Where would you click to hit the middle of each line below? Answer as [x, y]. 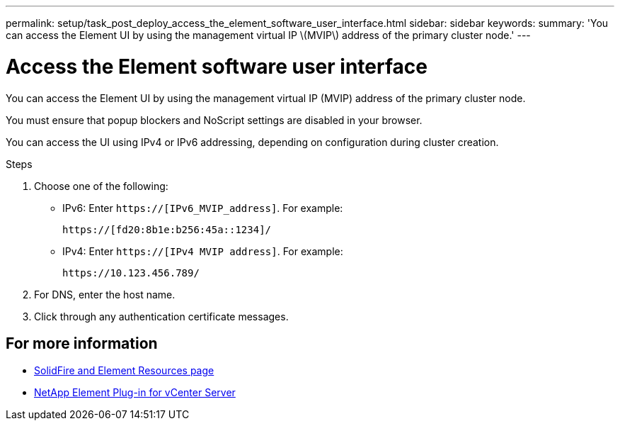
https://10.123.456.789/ [131, 273]
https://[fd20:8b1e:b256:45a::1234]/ [167, 229]
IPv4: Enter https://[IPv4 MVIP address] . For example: [203, 251]
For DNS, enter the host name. [105, 294]
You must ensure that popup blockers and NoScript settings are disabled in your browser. [214, 120]
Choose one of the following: [101, 186]
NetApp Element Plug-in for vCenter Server [135, 393]
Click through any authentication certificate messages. [161, 316]
